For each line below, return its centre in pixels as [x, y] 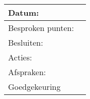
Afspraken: [27, 72]
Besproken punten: [41, 28]
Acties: [20, 57]
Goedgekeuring [34, 87]
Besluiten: [26, 42]
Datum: [24, 12]
